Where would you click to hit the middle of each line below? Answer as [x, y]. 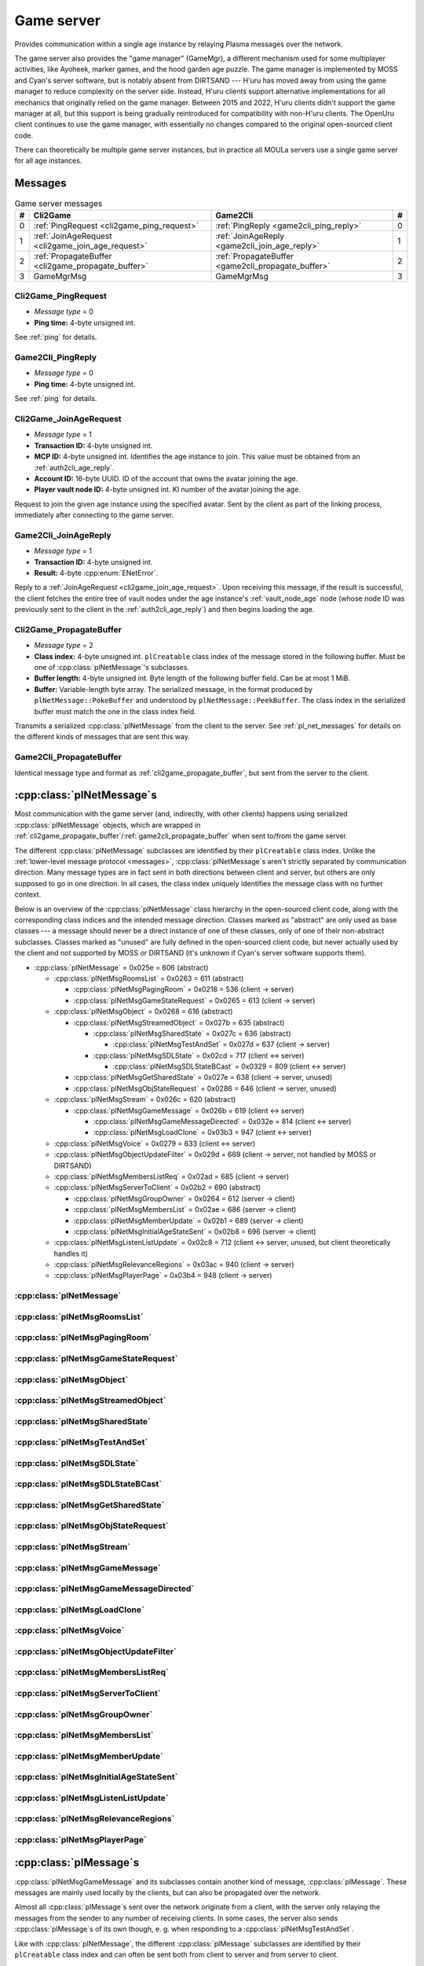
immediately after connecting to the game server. [94, 515]
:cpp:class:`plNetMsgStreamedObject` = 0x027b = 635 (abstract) [179, 1022]
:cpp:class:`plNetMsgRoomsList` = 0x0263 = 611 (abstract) [149, 978]
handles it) [71, 1254]
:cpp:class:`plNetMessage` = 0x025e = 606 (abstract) [121, 967]
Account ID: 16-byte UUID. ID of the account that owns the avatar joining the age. [166, 478]
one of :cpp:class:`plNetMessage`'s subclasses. [112, 668]
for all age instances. [48, 160]
